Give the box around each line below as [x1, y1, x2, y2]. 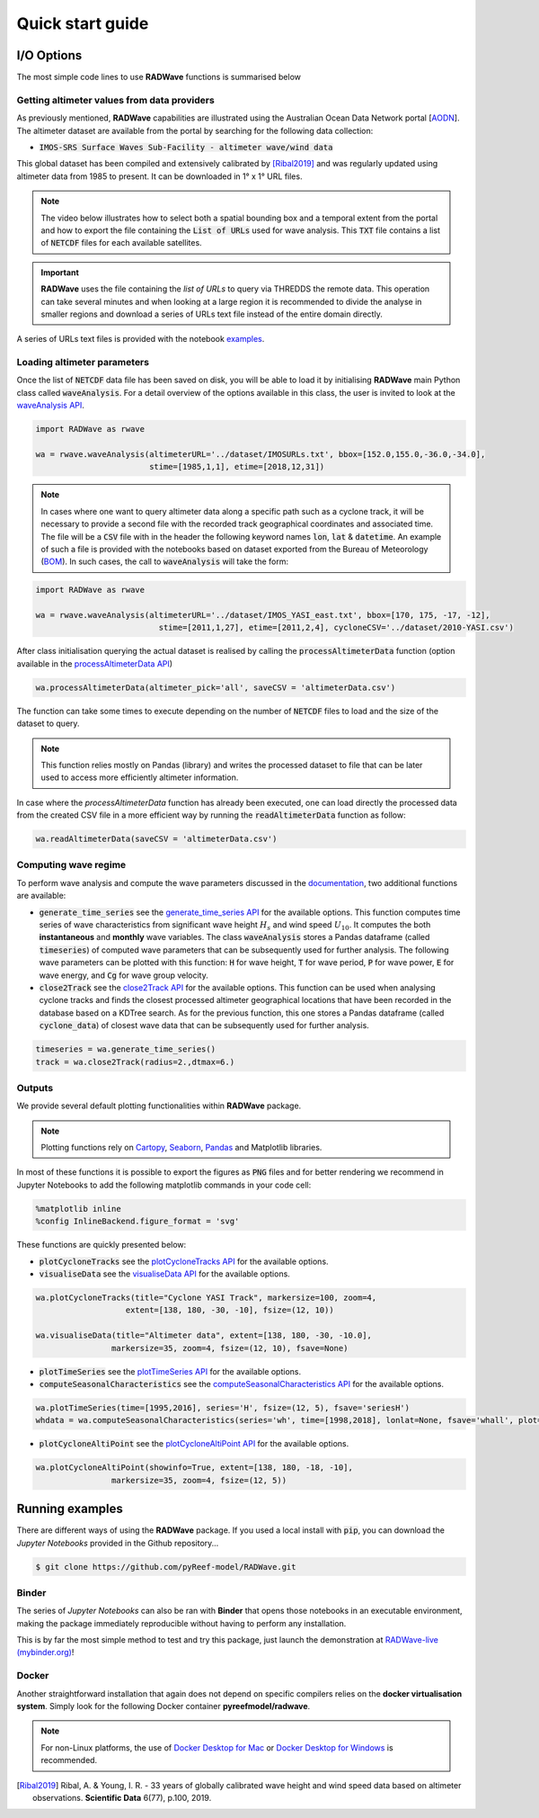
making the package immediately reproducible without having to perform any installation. [16, 1617, 347, 1628]
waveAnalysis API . [16, 400, 85, 411]
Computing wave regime [16, 859, 127, 872]
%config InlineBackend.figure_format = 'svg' [35, 1216, 240, 1227]
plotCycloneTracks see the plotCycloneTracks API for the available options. [39, 1256, 329, 1267]
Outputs [16, 1081, 54, 1094]
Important [40, 266, 80, 278]
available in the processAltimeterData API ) [16, 658, 173, 669]
